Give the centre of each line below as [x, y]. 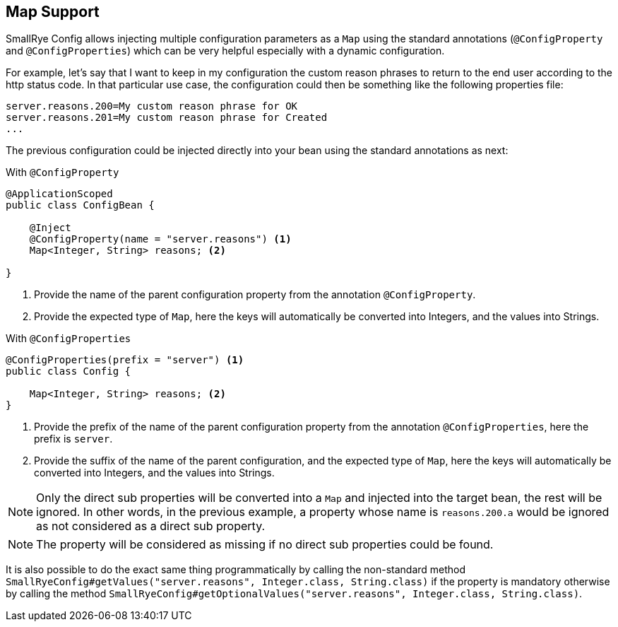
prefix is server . [73, 439]
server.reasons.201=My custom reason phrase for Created [167, 118]
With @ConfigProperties [69, 339]
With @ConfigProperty [63, 172]
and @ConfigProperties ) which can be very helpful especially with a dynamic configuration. [225, 51]
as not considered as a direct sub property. [151, 526]
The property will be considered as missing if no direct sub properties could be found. [265, 545]
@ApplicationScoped [59, 194]
